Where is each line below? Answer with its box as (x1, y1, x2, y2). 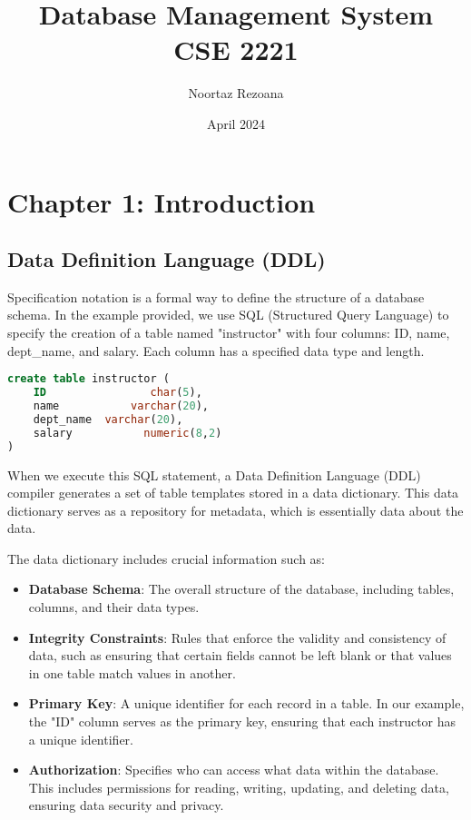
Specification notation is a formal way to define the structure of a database (7, 287, 425, 306)
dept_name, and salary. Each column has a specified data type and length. (7, 341, 425, 360)
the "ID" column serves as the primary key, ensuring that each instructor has (28, 712, 456, 731)
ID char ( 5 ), (33, 386, 202, 400)
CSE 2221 (173, 31, 299, 68)
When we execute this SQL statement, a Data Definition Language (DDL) (7, 465, 421, 484)
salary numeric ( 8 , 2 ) (33, 426, 222, 440)
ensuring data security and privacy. (28, 795, 224, 815)
